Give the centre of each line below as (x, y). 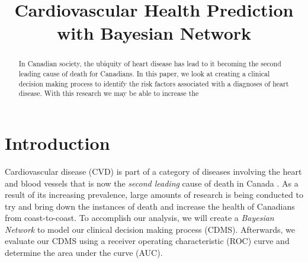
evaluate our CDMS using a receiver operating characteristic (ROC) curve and (147, 241)
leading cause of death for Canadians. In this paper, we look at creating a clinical (144, 74)
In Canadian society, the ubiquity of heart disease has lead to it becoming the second (150, 64)
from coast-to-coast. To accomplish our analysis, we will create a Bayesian (139, 218)
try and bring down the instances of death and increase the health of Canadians (150, 206)
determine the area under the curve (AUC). (84, 253)
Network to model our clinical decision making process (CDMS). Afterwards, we (150, 229)
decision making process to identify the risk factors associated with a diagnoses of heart (154, 83)
